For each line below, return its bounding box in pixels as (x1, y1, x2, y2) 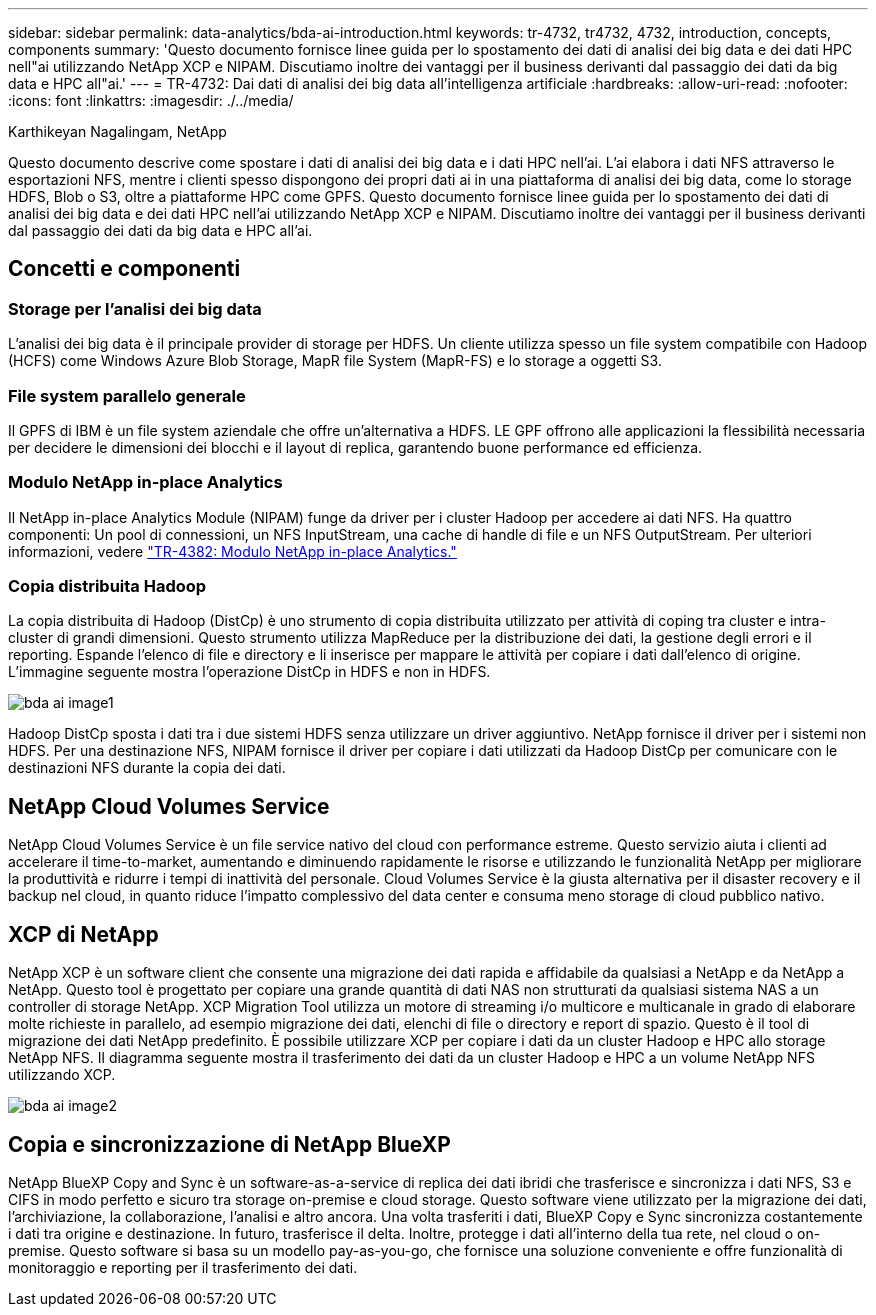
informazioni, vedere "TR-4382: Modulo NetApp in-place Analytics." (8, 542, 457, 560)
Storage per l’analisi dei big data (8, 298, 262, 319)
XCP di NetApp (8, 921, 159, 947)
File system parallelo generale (8, 385, 246, 406)
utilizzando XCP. (8, 1066, 116, 1084)
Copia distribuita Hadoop (8, 576, 207, 597)
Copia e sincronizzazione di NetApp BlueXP (8, 1131, 451, 1157)
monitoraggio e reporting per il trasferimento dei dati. (8, 1259, 358, 1276)
